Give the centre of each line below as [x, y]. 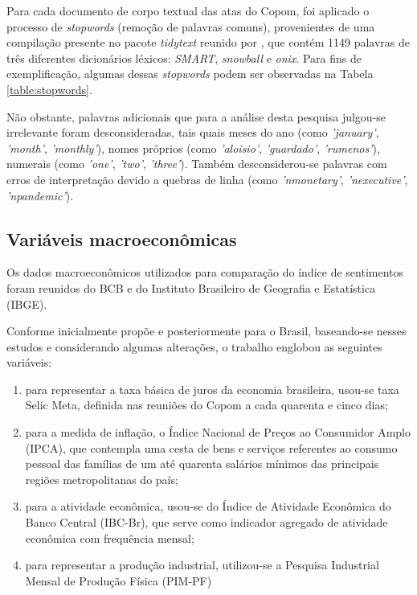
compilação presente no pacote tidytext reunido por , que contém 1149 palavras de [208, 42]
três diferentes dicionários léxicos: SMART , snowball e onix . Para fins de [184, 57]
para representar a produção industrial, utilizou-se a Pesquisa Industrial [202, 565]
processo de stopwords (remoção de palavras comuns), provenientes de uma [191, 26]
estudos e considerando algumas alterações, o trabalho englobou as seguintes [194, 346]
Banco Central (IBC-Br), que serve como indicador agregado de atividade [206, 522]
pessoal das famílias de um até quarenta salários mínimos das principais [202, 464]
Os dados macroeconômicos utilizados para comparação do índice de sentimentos [205, 272]
